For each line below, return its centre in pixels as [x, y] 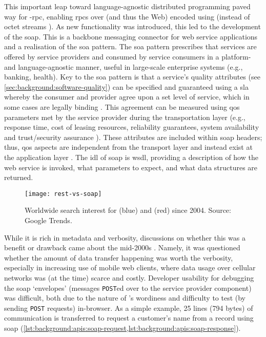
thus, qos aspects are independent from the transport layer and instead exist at [128, 147]
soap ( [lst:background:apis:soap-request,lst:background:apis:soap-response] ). [122, 328]
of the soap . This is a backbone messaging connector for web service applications [131, 36]
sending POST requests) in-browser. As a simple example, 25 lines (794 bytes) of [129, 308]
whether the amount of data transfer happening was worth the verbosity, [119, 257]
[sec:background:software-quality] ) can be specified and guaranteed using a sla [126, 86]
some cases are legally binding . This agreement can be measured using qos [122, 106]
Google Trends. [48, 220]
